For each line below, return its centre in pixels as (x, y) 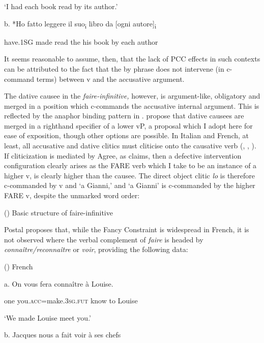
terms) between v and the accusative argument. (110, 79)
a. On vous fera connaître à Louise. (59, 283)
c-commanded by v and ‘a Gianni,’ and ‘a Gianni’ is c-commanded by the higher (130, 185)
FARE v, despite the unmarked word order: (72, 195)
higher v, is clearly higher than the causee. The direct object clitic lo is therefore (130, 175)
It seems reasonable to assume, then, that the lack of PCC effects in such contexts (132, 59)
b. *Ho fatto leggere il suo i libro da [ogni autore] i (80, 24)
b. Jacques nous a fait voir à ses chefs (63, 335)
